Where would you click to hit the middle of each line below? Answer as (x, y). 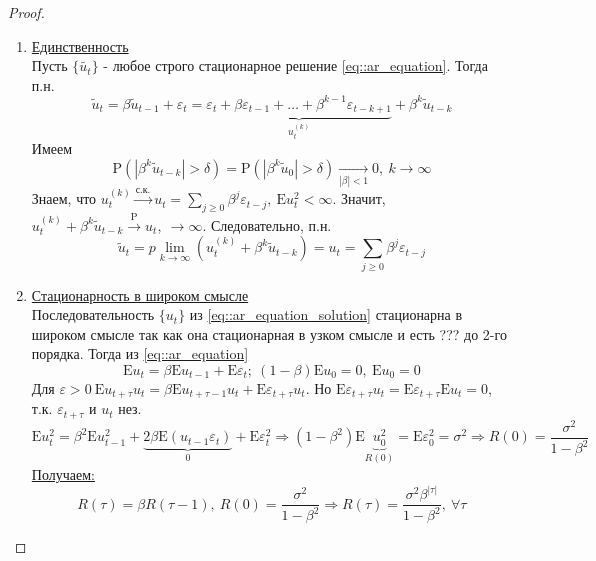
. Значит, (359, 198)
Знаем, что (64, 198)
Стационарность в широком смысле (140, 294)
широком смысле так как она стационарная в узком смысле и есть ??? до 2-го (269, 333)
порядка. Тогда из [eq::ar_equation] (140, 353)
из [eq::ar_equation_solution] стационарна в (326, 314)
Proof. (26, 12)
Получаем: (63, 474)
